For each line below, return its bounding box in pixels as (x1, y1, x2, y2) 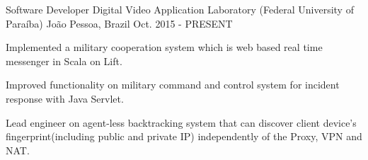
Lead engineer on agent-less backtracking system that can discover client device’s (6, 115, 357, 130)
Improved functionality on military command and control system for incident (6, 77, 340, 92)
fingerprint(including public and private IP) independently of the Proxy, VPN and (6, 129, 362, 144)
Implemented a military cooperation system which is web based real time (6, 40, 323, 55)
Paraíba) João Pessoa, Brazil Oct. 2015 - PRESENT (6, 16, 233, 30)
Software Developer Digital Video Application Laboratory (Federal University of (6, 2, 354, 16)
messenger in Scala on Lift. (6, 53, 122, 68)
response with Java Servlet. (6, 91, 124, 105)
